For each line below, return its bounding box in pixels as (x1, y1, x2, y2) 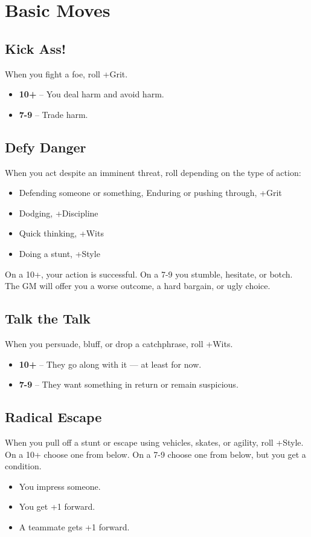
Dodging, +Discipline (19, 206, 98, 219)
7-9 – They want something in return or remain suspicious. (19, 378, 239, 391)
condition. (5, 460, 42, 472)
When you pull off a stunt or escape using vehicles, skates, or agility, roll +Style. (5, 435, 304, 448)
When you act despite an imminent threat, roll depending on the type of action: (5, 166, 301, 178)
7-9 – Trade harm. (19, 108, 88, 120)
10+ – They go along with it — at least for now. (19, 357, 202, 370)
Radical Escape (5, 408, 102, 426)
